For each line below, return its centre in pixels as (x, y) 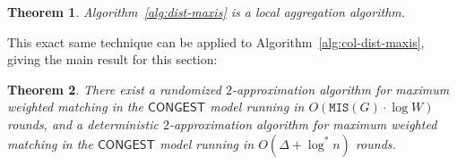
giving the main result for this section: (112, 59)
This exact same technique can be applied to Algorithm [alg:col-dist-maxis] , (216, 41)
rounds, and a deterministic (83, 124)
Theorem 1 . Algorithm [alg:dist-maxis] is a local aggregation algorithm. (207, 12)
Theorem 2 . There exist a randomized (114, 89)
